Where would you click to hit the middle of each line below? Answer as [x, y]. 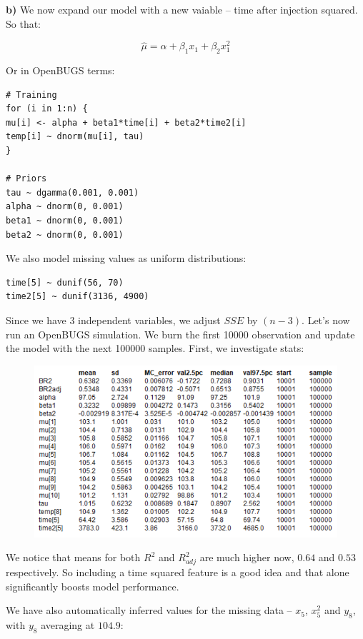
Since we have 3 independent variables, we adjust [113, 319]
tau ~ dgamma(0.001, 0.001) [73, 192]
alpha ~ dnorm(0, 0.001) [65, 207]
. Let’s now [326, 319]
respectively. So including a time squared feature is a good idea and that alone [178, 572]
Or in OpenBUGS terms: [60, 70]
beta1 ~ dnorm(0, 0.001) [65, 221]
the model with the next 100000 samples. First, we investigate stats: [155, 348]
